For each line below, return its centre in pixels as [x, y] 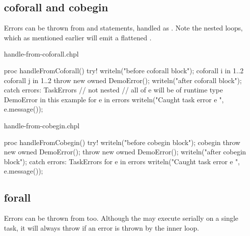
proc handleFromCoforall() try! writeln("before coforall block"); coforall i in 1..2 [124, 70]
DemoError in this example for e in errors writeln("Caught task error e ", [114, 99]
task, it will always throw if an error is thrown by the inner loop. [102, 227]
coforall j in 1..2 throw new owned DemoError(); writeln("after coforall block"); [123, 80]
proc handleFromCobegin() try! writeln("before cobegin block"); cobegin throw [122, 142]
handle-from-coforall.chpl [42, 54]
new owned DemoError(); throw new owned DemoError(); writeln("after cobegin [125, 152]
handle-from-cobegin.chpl [42, 125]
